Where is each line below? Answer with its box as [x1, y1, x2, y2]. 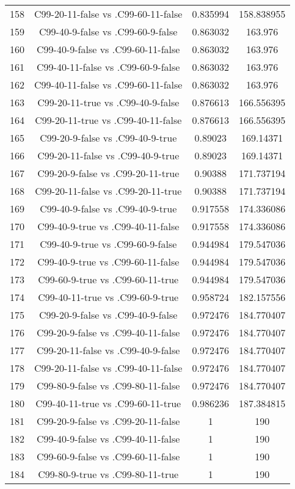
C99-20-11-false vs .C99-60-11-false [34, 7, 183, 21]
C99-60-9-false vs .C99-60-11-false [37, 449, 180, 463]
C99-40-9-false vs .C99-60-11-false [37, 42, 180, 56]
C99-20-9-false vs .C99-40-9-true [40, 131, 177, 145]
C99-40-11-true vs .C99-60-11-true [35, 396, 181, 410]
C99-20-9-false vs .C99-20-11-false [37, 414, 180, 428]
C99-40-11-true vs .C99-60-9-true [38, 290, 179, 304]
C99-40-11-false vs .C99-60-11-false [34, 78, 183, 92]
